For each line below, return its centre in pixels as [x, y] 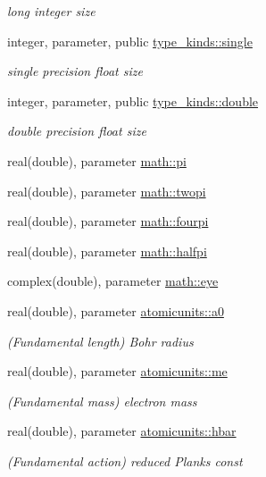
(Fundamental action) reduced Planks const [125, 460]
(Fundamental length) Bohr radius [100, 341]
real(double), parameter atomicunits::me [117, 371]
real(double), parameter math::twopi [107, 191]
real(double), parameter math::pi [97, 160]
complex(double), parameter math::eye [113, 281]
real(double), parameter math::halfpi [107, 251]
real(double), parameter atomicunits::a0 [116, 310]
